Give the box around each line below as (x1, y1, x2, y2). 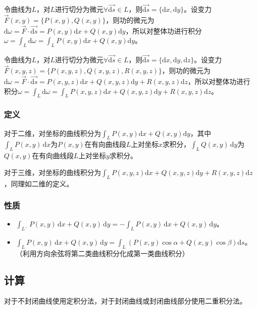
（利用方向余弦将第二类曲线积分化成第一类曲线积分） (15, 248, 189, 259)
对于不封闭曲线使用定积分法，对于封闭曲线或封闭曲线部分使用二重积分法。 (4, 295, 247, 306)
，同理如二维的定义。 (4, 178, 73, 188)
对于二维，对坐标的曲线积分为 (4, 128, 101, 138)
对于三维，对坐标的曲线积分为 (4, 167, 101, 177)
